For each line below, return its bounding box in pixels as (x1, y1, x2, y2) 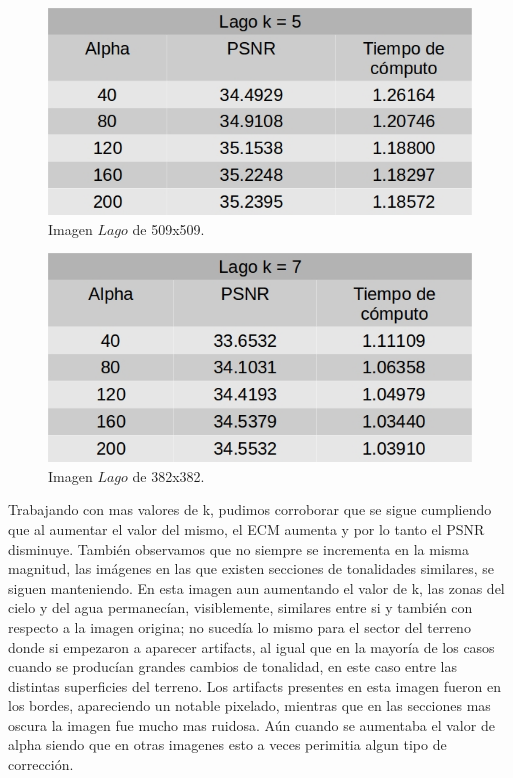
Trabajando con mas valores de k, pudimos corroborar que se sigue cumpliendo (8, 499, 492, 520)
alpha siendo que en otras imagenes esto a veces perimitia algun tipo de (8, 734, 447, 755)
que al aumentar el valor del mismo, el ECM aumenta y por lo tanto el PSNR (8, 518, 485, 539)
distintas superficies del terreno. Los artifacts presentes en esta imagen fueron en (8, 675, 502, 696)
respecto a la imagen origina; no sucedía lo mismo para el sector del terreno (8, 616, 471, 637)
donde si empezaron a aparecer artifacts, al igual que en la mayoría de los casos (8, 636, 495, 657)
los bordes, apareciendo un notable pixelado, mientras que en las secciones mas (8, 695, 491, 716)
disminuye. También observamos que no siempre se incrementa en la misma (8, 538, 469, 559)
